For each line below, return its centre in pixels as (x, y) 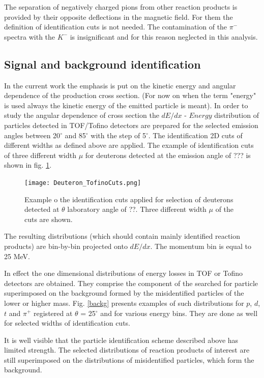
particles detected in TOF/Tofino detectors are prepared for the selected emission (131, 125)
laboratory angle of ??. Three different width (137, 209)
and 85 (75, 135)
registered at (53, 313)
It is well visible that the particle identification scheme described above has (121, 340)
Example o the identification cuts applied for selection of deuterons (129, 199)
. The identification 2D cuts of (195, 135)
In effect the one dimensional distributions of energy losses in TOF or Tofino (123, 273)
